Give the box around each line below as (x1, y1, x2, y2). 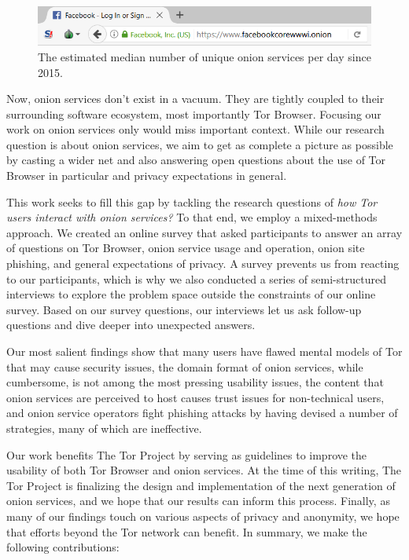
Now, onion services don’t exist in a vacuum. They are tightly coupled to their (6, 90, 385, 107)
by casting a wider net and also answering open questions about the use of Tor (6, 152, 386, 168)
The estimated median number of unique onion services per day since (38, 48, 371, 64)
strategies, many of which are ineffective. (6, 419, 202, 436)
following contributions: (6, 539, 120, 555)
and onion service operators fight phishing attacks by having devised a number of (6, 404, 398, 421)
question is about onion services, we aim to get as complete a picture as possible (6, 136, 393, 152)
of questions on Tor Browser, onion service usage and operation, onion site (6, 240, 365, 256)
